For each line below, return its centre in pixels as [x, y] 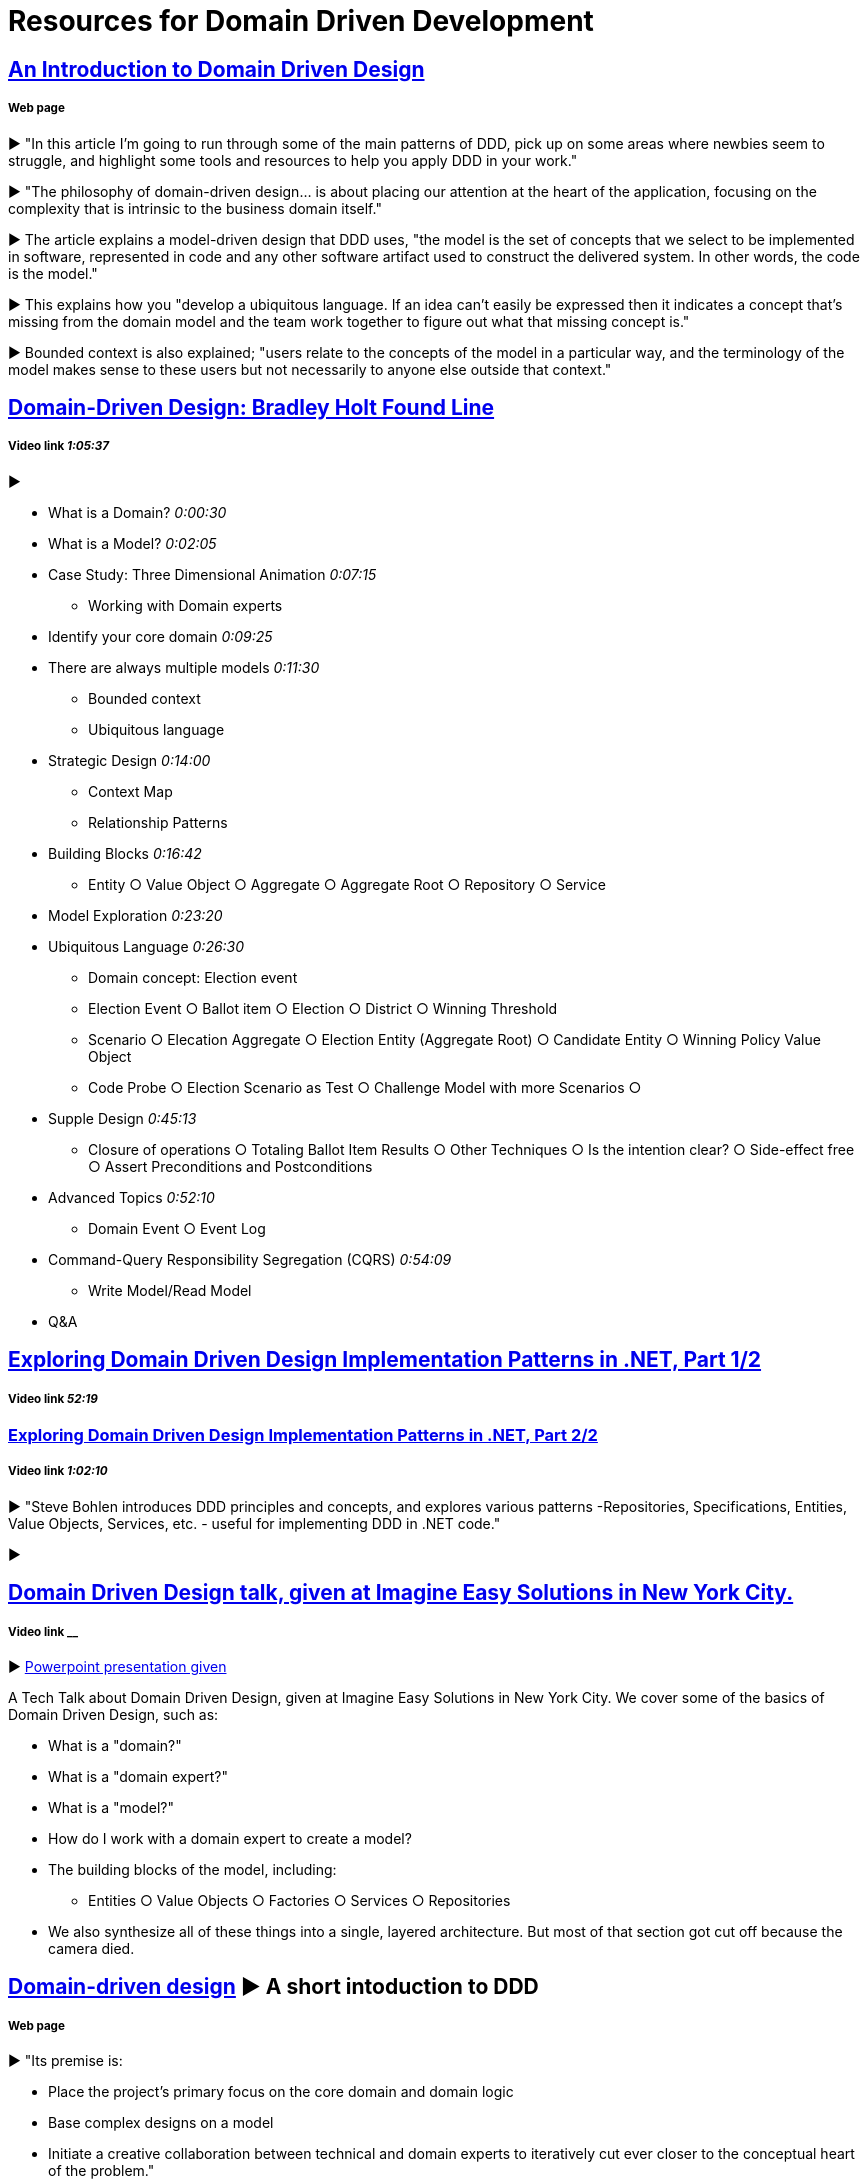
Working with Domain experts [185, 605]
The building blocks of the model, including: [192, 1869]
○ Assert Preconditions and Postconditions [230, 1166]
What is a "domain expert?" [138, 1776]
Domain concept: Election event [193, 977]
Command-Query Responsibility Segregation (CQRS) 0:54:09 [250, 1259]
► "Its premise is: [65, 2061]
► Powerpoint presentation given [117, 1666]
